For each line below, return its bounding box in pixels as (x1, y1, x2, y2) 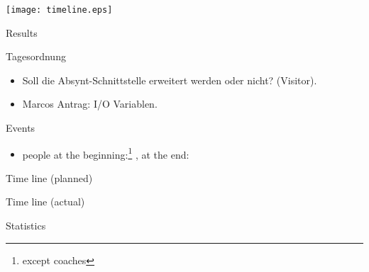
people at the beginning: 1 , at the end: (22, 144, 189, 161)
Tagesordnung (6, 49, 66, 64)
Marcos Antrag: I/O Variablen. (22, 96, 158, 111)
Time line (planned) (6, 170, 93, 185)
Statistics (6, 218, 46, 233)
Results (6, 25, 38, 40)
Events (6, 120, 35, 135)
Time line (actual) (6, 194, 85, 209)
